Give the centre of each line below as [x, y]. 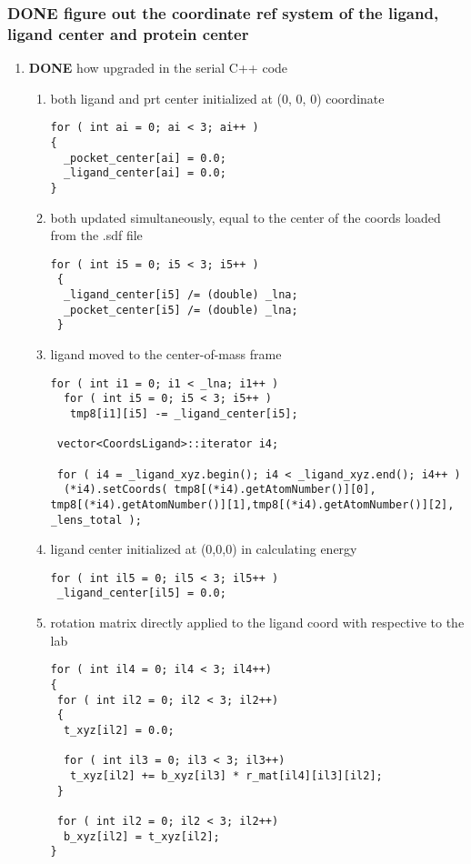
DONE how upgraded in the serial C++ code [158, 68]
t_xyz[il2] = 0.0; [119, 730]
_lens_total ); [96, 520]
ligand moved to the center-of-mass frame [166, 354]
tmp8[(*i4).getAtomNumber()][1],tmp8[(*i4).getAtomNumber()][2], [252, 504]
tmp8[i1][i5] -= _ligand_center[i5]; [184, 413]
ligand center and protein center [128, 33]
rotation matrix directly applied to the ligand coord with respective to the [257, 623]
